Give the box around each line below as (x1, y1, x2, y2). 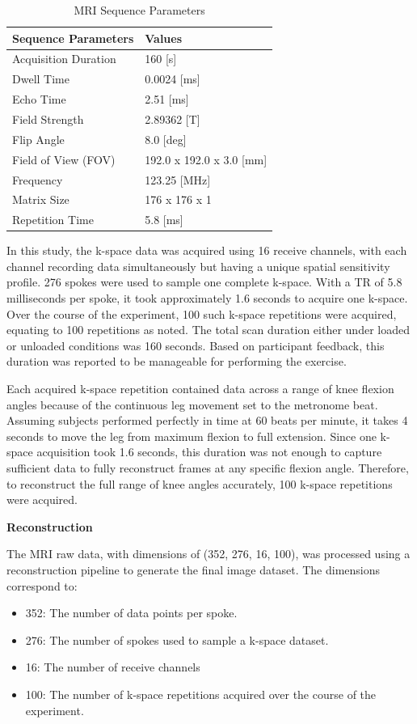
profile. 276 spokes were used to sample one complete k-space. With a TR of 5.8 (6, 273, 402, 290)
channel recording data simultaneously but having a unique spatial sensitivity (6, 257, 390, 274)
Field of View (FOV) (12, 150, 116, 167)
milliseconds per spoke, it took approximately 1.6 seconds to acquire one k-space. (6, 290, 408, 307)
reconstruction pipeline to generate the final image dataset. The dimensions (6, 561, 381, 578)
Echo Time (12, 91, 66, 108)
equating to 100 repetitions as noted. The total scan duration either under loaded (6, 321, 410, 338)
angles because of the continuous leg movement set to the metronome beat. (6, 396, 378, 413)
